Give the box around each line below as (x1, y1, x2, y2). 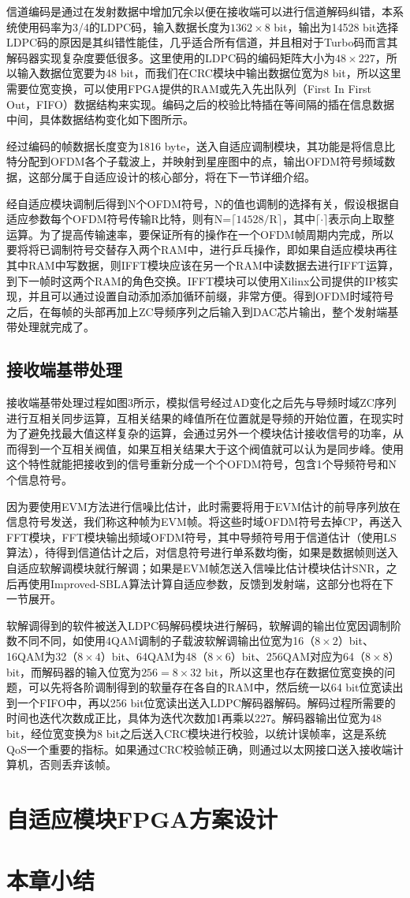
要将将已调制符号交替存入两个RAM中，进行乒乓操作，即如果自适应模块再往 (6, 241, 397, 258)
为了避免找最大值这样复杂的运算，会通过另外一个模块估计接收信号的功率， (6, 425, 393, 442)
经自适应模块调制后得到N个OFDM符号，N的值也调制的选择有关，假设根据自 (6, 195, 400, 211)
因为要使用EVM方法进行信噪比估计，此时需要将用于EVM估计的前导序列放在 (6, 497, 401, 514)
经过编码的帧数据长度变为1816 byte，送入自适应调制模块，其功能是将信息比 (6, 137, 396, 154)
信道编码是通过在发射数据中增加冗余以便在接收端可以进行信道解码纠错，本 (6, 3, 393, 19)
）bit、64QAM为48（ (100, 647, 208, 664)
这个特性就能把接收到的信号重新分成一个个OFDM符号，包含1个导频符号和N (6, 456, 397, 472)
